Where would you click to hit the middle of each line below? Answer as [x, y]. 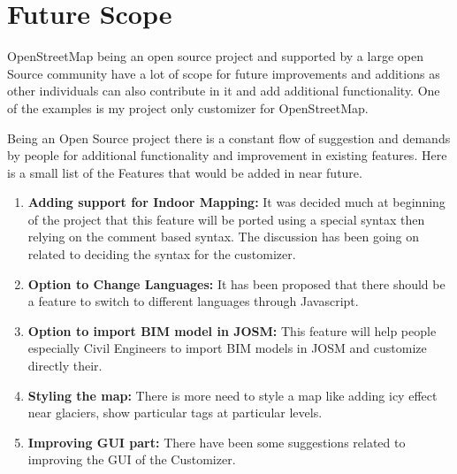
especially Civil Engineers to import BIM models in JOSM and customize [227, 348]
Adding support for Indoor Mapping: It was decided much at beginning [236, 202]
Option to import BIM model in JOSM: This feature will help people [232, 330]
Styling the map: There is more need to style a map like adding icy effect [232, 395]
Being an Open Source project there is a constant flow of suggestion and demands [229, 138]
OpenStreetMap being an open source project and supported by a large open [215, 56]
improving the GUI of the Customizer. [132, 459]
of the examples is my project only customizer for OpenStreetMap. [188, 107]
